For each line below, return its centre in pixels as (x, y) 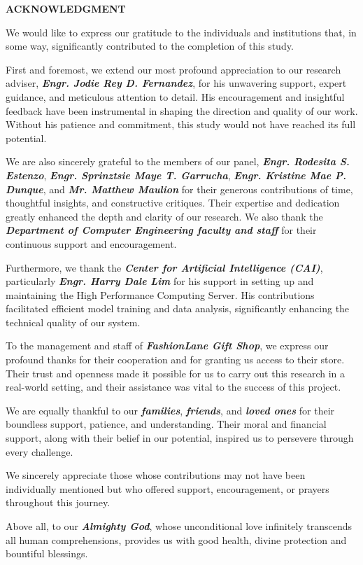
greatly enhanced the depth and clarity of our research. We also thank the (164, 216)
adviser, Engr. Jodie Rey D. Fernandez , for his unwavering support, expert (176, 83)
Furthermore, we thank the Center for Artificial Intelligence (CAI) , (164, 267)
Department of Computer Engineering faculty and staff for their (161, 230)
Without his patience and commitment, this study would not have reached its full (181, 124)
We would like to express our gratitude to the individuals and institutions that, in (181, 32)
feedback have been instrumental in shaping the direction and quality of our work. (182, 110)
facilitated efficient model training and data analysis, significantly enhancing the (178, 308)
